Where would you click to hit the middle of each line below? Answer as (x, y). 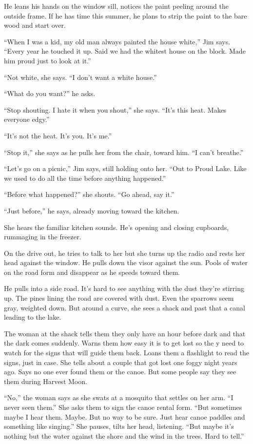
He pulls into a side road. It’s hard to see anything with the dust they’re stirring (124, 288)
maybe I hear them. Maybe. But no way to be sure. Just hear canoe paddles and (125, 416)
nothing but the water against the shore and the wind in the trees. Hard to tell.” (124, 435)
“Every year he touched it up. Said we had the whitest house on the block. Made (125, 51)
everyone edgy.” (27, 119)
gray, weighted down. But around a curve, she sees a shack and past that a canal (125, 307)
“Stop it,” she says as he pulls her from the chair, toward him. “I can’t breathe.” (124, 152)
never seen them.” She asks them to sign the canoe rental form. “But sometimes (123, 407)
